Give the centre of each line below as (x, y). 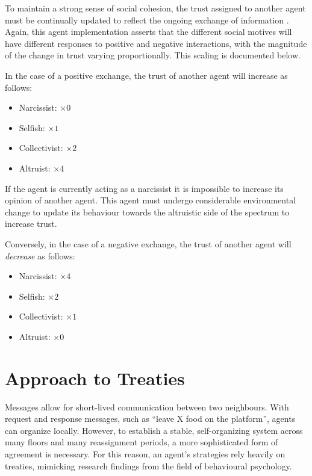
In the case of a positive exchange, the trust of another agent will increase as (146, 75)
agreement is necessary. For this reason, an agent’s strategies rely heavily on (145, 453)
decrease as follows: (40, 255)
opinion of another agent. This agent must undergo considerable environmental (151, 200)
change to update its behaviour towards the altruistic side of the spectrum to (147, 212)
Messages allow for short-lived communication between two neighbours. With (147, 406)
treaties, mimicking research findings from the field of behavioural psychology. (148, 465)
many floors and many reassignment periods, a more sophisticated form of (142, 442)
